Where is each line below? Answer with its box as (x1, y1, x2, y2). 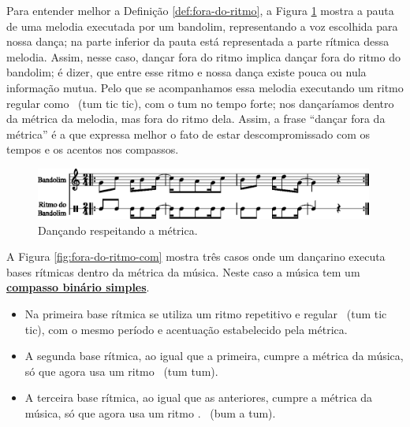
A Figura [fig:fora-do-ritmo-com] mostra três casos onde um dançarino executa (6, 248, 386, 265)
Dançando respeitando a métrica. (38, 221, 198, 238)
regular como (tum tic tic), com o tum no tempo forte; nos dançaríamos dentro (6, 95, 394, 111)
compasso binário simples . (6, 279, 150, 295)
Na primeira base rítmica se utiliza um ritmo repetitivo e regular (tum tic (24, 305, 387, 321)
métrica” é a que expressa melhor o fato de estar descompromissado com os (6, 125, 371, 142)
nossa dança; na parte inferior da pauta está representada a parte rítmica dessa (6, 33, 389, 50)
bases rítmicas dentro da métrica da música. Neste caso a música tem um (6, 263, 360, 280)
